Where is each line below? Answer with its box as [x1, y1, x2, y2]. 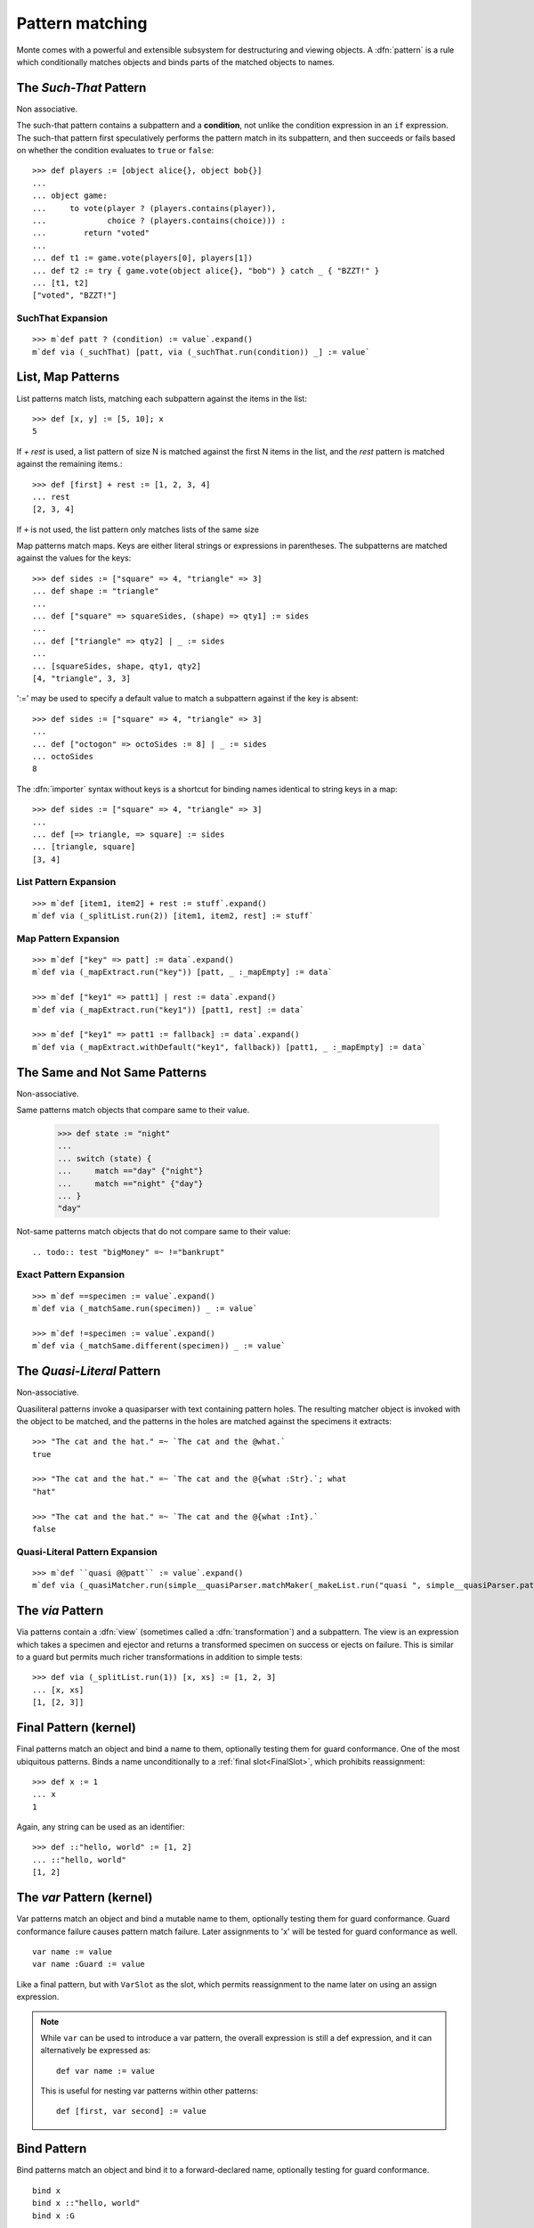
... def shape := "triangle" [32, 586, 159, 596]
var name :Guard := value [32, 1959, 146, 1970]
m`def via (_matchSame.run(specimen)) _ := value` [32, 1304, 258, 1314]
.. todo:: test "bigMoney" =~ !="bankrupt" [32, 1247, 225, 1257]
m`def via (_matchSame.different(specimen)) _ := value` [32, 1341, 287, 1351]
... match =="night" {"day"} [57, 1178, 204, 1189]
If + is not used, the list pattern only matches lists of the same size [16, 524, 260, 535]
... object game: [32, 191, 108, 201]
